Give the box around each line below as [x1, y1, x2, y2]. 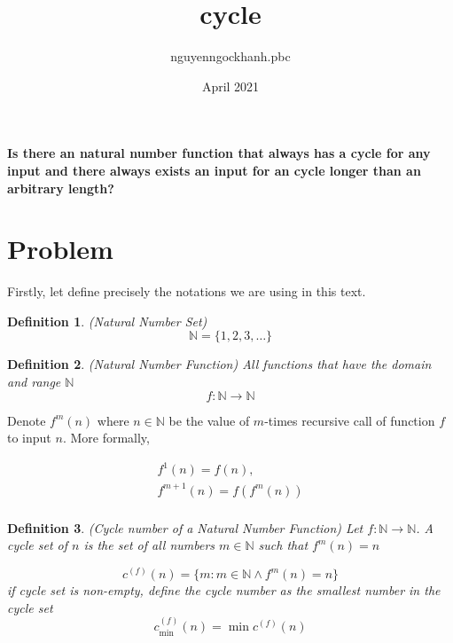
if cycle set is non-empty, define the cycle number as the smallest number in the [7, 581, 441, 600]
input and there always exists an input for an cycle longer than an [7, 161, 421, 179]
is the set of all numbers [83, 536, 215, 554]
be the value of [168, 411, 250, 429]
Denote [7, 411, 46, 429]
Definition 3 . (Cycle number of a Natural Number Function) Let [7, 518, 363, 537]
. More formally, [62, 428, 150, 447]
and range [7, 372, 61, 390]
